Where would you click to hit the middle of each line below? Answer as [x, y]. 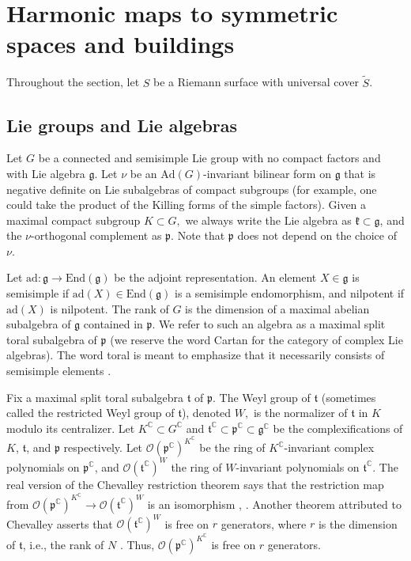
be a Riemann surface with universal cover [256, 82]
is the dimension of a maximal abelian [277, 308]
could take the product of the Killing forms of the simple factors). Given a [187, 205]
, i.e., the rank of [63, 545]
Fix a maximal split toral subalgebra [95, 397]
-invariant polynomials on [298, 466]
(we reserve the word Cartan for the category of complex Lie [256, 339]
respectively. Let [103, 447]
